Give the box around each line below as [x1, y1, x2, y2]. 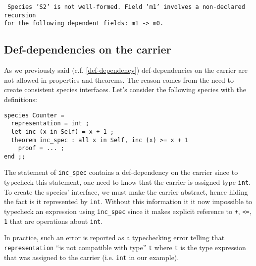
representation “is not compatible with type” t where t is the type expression [4, 242, 246, 252]
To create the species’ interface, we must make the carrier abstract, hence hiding [4, 186, 248, 197]
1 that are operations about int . [4, 215, 103, 226]
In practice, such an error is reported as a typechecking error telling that [4, 232, 225, 243]
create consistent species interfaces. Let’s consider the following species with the [4, 84, 246, 95]
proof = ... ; [18, 145, 64, 152]
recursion [4, 11, 36, 19]
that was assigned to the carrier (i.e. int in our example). [4, 252, 179, 262]
